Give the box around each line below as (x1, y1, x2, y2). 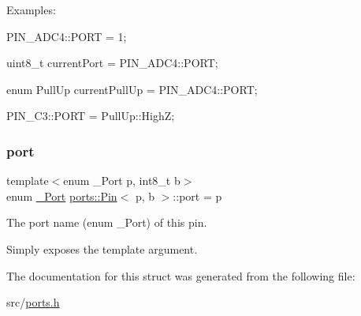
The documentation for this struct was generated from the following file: (6, 267, 355, 284)
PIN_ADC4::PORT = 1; (6, 28, 127, 44)
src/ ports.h (6, 294, 60, 310)
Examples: (6, 2, 56, 17)
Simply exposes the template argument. (6, 240, 198, 257)
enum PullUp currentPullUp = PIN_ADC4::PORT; (6, 81, 258, 97)
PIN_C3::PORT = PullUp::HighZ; (6, 107, 175, 124)
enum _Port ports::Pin (6, 187, 117, 204)
